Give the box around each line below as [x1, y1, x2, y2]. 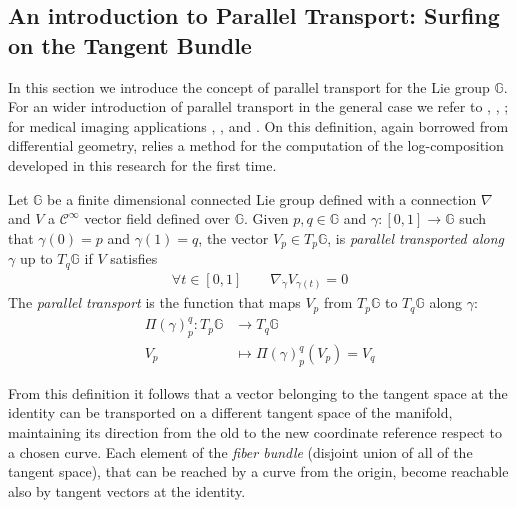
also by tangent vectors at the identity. [8, 480, 246, 501]
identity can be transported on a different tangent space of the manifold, [8, 402, 453, 423]
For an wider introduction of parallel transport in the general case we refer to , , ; [8, 96, 509, 117]
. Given [244, 208, 289, 229]
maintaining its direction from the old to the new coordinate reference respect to [8, 422, 502, 442]
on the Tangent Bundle [8, 29, 252, 60]
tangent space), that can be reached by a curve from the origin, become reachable [8, 461, 509, 482]
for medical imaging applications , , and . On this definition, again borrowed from [8, 115, 509, 136]
